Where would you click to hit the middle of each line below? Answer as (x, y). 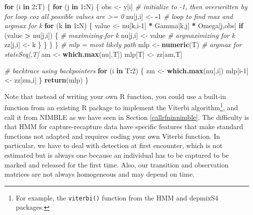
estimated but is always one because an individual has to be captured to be (117, 155)
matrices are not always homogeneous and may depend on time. (100, 174)
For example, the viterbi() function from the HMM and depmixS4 (117, 197)
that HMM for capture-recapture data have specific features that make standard (124, 126)
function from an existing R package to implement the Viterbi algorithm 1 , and (121, 107)
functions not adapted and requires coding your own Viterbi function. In (112, 136)
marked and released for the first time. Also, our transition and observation (117, 164)
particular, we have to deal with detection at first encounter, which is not (114, 145)
